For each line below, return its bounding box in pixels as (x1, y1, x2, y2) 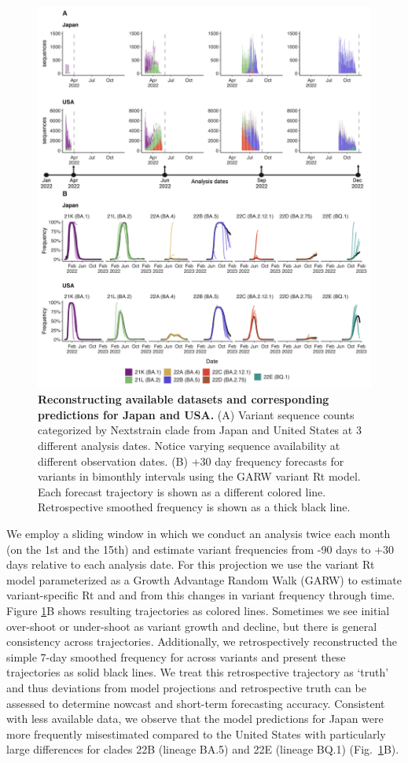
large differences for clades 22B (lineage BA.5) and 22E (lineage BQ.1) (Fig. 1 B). (6, 741, 399, 757)
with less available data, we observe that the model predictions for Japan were (6, 710, 384, 727)
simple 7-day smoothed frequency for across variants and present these (6, 648, 346, 665)
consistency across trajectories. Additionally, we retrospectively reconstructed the (6, 633, 398, 650)
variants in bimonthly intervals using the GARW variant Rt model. (38, 468, 361, 485)
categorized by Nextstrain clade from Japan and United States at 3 (38, 422, 362, 438)
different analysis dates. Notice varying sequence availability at (38, 437, 340, 454)
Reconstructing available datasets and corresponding (38, 391, 329, 407)
